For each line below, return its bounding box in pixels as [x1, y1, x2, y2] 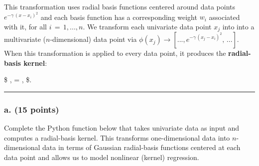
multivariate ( [4, 34, 46, 44]
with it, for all [4, 21, 47, 31]
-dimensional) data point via [50, 34, 137, 44]
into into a [222, 21, 255, 31]
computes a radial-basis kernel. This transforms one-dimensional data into [4, 132, 230, 143]
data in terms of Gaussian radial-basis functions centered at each [42, 142, 241, 153]
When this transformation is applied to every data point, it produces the [4, 48, 226, 58]
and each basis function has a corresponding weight [40, 11, 197, 22]
